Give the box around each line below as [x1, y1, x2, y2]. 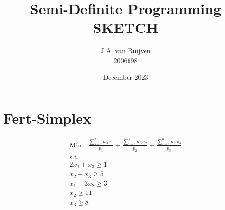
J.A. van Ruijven [100, 46, 151, 56]
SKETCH [93, 17, 159, 37]
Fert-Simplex [3, 108, 92, 128]
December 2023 [103, 71, 148, 81]
